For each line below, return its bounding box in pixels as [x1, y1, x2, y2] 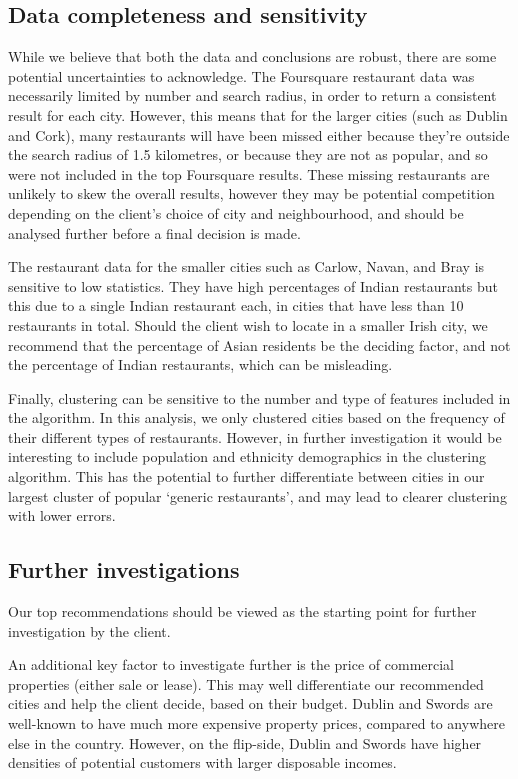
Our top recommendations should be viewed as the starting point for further [8, 601, 477, 622]
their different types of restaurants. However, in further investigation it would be [8, 426, 502, 447]
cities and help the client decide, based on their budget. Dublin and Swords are [8, 693, 493, 714]
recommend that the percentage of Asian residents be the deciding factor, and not [8, 334, 511, 355]
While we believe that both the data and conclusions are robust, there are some [8, 46, 497, 67]
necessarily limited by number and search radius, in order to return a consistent [8, 85, 497, 106]
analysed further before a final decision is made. [8, 222, 301, 243]
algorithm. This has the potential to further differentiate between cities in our [8, 466, 485, 487]
